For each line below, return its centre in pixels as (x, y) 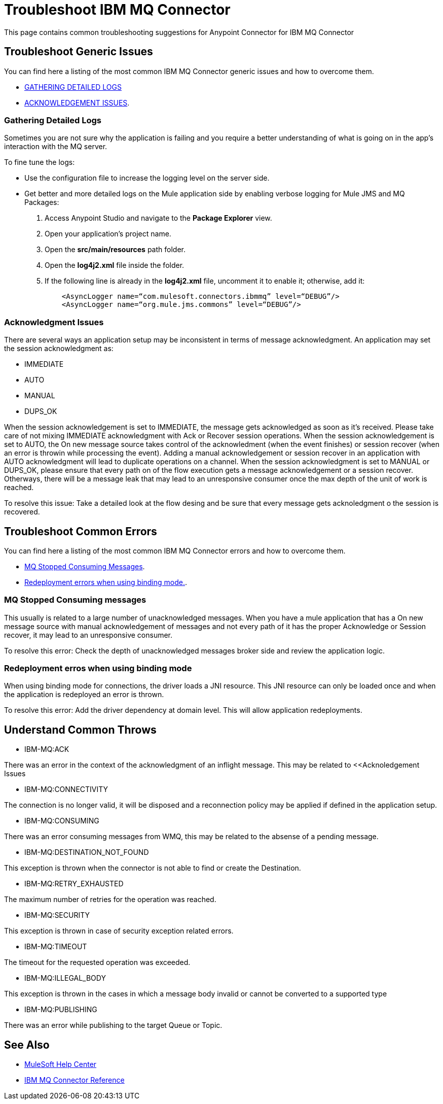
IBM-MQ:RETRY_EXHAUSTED (74, 884)
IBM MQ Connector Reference (75, 1080)
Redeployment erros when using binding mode (98, 668)
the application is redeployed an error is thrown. (84, 695)
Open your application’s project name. (108, 234)
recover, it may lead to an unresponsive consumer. (88, 635)
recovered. (22, 512)
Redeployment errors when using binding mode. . (106, 582)
